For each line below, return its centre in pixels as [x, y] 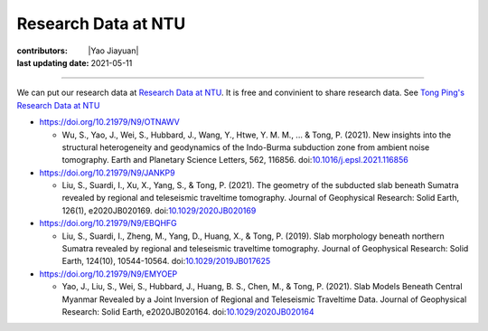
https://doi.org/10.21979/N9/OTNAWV [109, 122]
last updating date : [53, 62]
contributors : [42, 51]
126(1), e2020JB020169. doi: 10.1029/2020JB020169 [159, 210]
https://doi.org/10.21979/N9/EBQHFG [108, 223]
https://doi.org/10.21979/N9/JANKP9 [107, 173]
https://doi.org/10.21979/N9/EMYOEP [108, 274]
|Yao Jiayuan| [113, 51]
